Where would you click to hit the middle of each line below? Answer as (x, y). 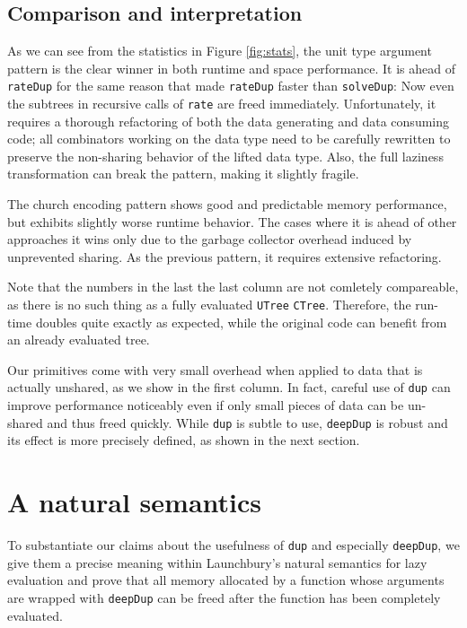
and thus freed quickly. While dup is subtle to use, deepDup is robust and (247, 422)
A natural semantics (134, 502)
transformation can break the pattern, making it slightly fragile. (183, 174)
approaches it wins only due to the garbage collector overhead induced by (210, 239)
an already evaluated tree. (79, 340)
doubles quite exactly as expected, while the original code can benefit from (241, 322)
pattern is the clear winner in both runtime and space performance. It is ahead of (232, 68)
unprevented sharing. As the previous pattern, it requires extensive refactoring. (225, 256)
